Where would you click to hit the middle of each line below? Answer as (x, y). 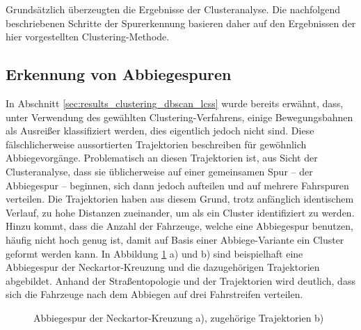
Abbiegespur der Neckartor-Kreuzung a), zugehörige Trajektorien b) (179, 317)
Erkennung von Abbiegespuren (119, 74)
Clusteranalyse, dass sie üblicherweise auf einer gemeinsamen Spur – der (159, 171)
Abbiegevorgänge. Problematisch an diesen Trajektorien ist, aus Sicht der (162, 158)
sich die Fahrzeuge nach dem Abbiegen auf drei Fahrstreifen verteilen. (154, 294)
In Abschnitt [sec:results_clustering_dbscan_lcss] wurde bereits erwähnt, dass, (175, 103)
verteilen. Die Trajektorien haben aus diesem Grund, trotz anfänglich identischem (180, 199)
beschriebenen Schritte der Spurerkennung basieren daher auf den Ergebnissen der (181, 23)
